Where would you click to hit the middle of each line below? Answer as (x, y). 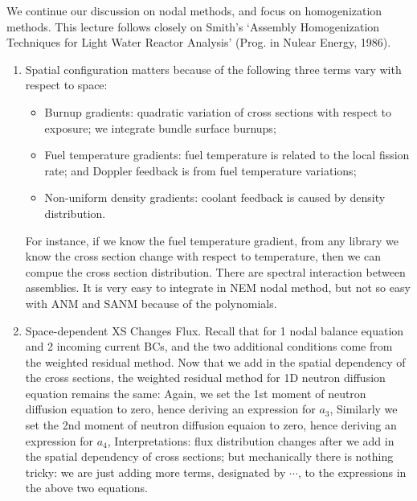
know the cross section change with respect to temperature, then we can (203, 256)
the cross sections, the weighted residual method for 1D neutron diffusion (205, 378)
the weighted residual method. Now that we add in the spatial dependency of (215, 361)
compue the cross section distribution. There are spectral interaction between (215, 271)
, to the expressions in (352, 472)
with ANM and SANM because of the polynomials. (151, 303)
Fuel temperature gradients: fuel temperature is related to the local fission (227, 155)
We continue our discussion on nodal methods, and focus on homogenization (194, 10)
